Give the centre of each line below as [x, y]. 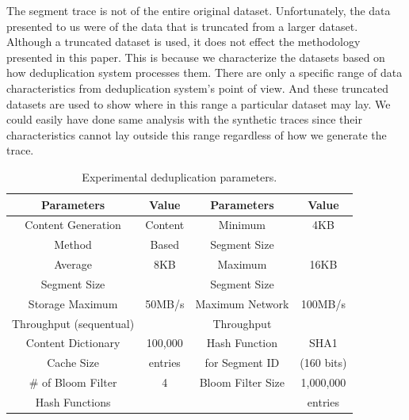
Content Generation [73, 225]
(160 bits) [323, 363]
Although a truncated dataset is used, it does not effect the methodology [183, 42]
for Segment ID [242, 363]
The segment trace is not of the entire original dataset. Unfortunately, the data [199, 10]
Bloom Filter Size [242, 382]
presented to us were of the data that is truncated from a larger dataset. [182, 26]
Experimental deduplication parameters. [180, 176]
